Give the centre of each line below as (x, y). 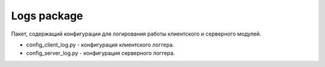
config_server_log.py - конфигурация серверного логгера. (101, 53)
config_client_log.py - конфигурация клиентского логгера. (100, 45)
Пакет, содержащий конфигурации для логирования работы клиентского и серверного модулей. (136, 34)
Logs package (47, 16)
